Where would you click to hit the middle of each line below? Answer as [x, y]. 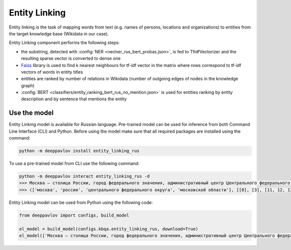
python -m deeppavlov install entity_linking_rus [79, 151]
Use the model [31, 113]
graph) [28, 85]
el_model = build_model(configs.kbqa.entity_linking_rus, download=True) [109, 229]
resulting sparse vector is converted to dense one [71, 59]
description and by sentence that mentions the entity [74, 99]
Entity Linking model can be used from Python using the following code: [81, 202]
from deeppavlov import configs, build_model [74, 215]
